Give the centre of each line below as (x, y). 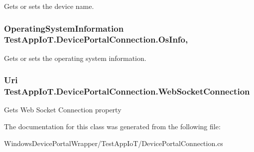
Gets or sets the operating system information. (75, 58)
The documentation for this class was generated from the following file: (112, 127)
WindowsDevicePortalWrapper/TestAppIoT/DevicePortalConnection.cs (114, 143)
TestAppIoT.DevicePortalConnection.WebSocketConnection (127, 91)
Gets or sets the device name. (49, 6)
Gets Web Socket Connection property (63, 110)
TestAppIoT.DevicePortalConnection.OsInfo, (96, 39)
